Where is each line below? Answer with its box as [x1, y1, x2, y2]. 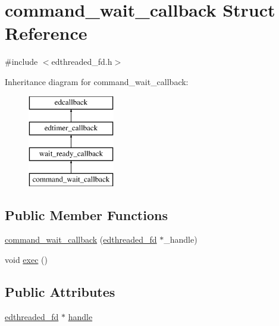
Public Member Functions [5, 205, 168, 224]
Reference [5, 21, 87, 45]
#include [5, 55, 38, 68]
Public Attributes [5, 283, 115, 301]
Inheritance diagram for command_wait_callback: [5, 75, 189, 87]
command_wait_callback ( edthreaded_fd [5, 233, 157, 246]
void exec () [5, 253, 48, 266]
